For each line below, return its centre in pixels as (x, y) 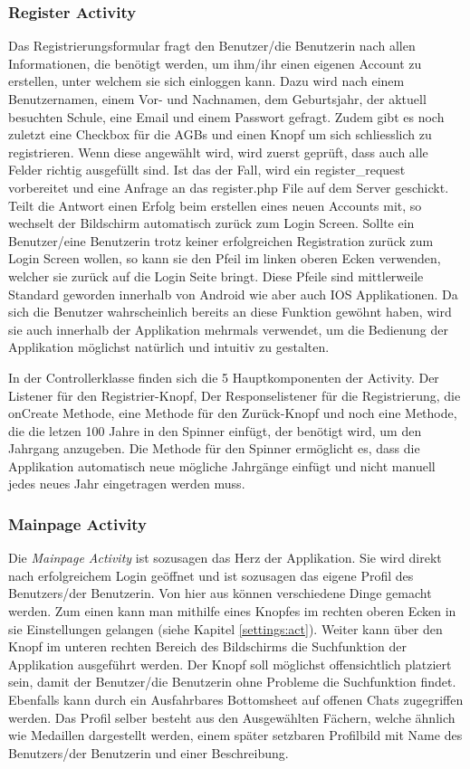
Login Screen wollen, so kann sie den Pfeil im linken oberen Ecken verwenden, (225, 258)
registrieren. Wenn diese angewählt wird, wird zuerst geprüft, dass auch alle (218, 152)
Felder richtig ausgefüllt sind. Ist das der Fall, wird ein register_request (207, 170)
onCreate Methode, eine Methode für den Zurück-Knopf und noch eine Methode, (233, 413)
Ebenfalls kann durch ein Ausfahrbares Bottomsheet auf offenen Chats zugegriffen (236, 700)
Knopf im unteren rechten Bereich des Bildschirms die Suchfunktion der (207, 646)
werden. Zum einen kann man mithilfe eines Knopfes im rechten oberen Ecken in (232, 611)
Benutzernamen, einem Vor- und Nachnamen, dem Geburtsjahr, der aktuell (217, 99)
